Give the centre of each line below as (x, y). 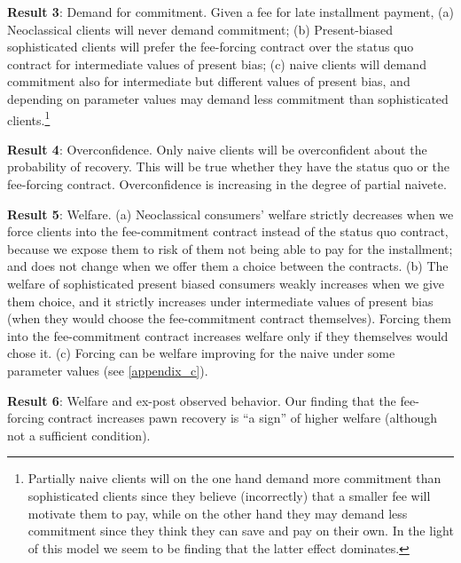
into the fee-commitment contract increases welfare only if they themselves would (228, 335)
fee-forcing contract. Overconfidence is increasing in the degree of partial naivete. (227, 184)
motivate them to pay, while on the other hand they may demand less (218, 513)
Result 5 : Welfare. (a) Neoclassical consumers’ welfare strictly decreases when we (230, 214)
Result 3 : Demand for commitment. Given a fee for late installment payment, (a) (230, 12)
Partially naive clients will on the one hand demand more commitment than (234, 478)
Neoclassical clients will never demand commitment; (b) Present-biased (200, 29)
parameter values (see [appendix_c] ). (108, 370)
